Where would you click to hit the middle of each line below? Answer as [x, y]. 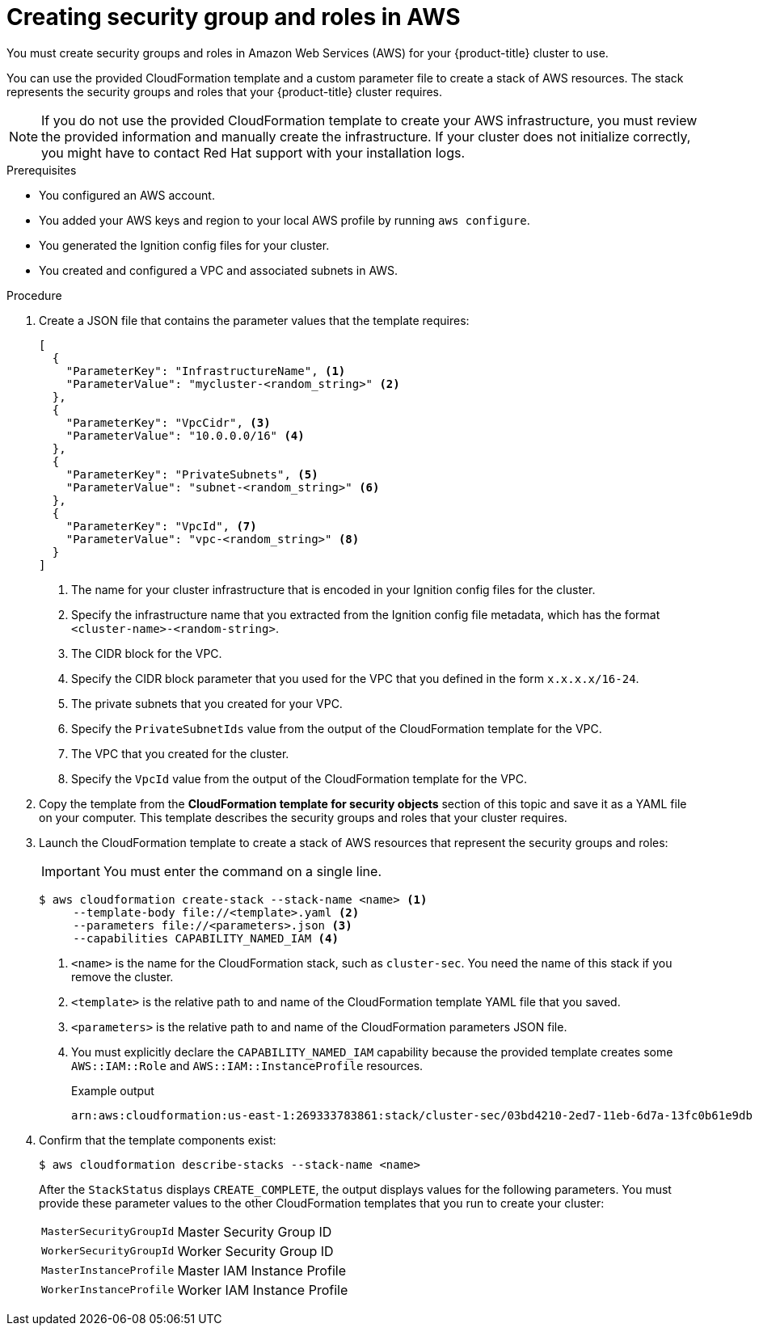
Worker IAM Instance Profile [263, 1290]
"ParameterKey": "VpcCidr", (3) [168, 422]
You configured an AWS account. [127, 195]
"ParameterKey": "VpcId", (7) [161, 526]
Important [71, 871]
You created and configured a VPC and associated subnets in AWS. [219, 270]
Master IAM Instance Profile [261, 1270]
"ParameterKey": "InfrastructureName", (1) [206, 371]
